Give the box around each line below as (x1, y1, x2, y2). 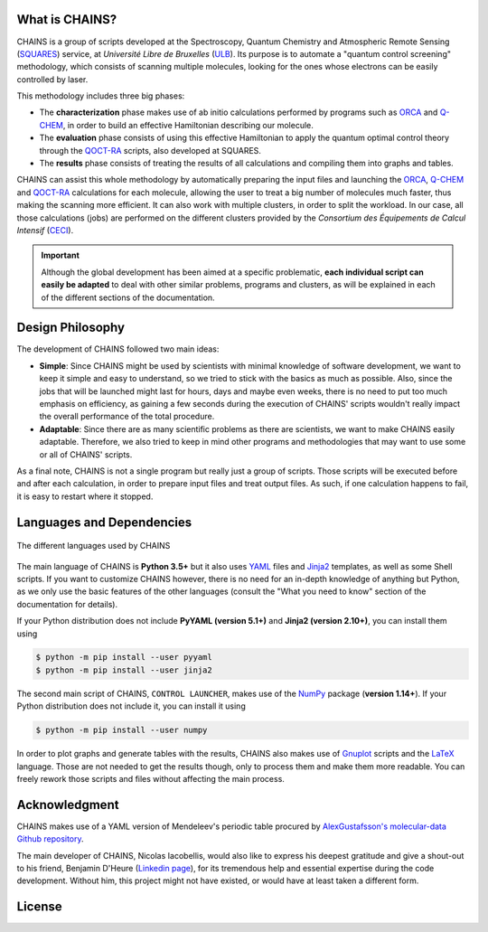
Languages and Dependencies (16, 514, 192, 530)
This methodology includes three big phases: (16, 90, 185, 101)
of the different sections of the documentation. (41, 292, 216, 303)
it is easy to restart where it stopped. (16, 491, 154, 502)
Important (41, 249, 80, 261)
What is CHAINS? (16, 12, 117, 27)
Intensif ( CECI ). (16, 224, 74, 235)
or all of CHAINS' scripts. (39, 448, 133, 460)
